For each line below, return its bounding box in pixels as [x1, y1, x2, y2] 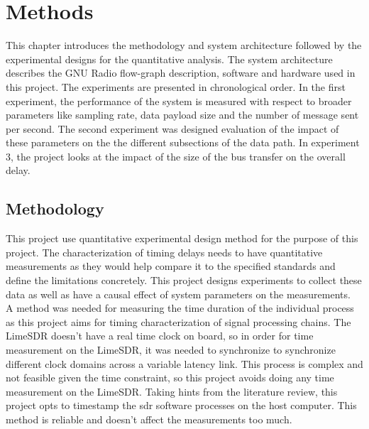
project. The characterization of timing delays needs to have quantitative [6, 244, 323, 259]
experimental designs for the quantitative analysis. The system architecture [6, 51, 333, 66]
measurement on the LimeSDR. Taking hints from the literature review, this [6, 384, 338, 398]
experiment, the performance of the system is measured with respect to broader [6, 93, 352, 108]
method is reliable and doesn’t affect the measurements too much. [6, 411, 292, 426]
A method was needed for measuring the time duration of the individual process [6, 300, 354, 315]
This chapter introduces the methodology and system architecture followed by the [6, 38, 362, 53]
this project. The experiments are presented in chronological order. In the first [6, 79, 346, 94]
